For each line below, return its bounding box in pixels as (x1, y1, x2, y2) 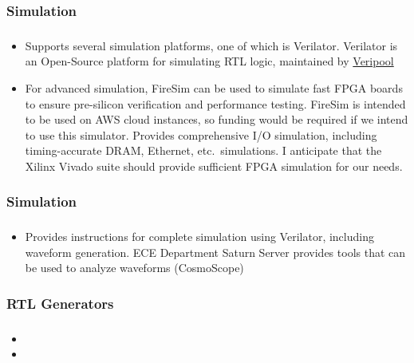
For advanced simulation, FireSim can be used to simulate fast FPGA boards (25, 79, 403, 96)
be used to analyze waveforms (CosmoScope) (25, 259, 244, 276)
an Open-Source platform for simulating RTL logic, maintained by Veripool (25, 53, 394, 69)
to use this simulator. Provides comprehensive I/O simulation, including (25, 126, 377, 143)
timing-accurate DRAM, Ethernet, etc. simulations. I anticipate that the (25, 142, 382, 159)
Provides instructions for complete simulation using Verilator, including (25, 228, 374, 245)
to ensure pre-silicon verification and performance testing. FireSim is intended (25, 95, 406, 112)
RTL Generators (6, 293, 114, 313)
